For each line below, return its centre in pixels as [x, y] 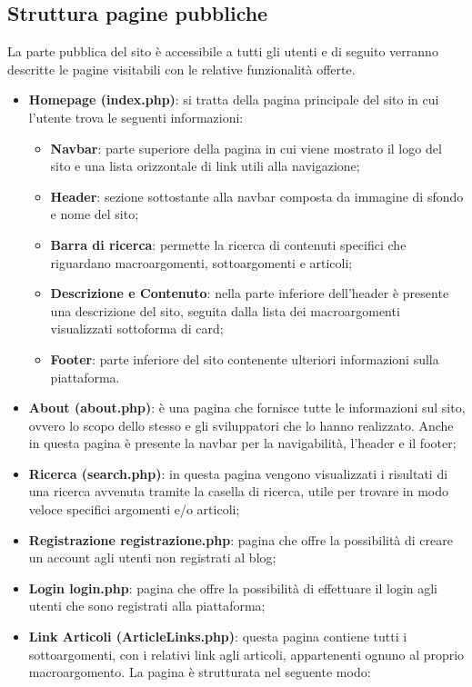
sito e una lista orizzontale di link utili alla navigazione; [205, 166]
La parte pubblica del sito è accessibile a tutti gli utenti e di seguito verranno [223, 51]
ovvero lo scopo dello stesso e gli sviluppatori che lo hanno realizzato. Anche [241, 425]
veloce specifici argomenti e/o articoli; [134, 509]
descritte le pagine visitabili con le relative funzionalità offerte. [181, 69]
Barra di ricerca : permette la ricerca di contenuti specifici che [228, 244]
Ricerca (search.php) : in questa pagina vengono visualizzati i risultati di [238, 473]
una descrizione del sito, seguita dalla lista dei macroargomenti [225, 310]
